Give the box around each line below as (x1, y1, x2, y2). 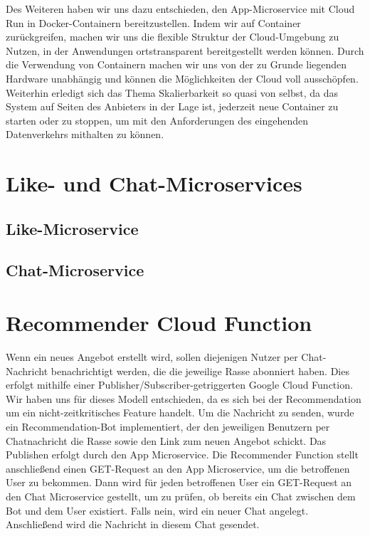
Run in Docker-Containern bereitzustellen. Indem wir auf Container (6, 15, 301, 30)
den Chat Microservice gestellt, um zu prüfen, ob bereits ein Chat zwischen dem (6, 488, 356, 503)
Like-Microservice (6, 217, 139, 239)
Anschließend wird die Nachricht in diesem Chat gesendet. (6, 517, 260, 532)
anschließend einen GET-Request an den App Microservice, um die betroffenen (6, 461, 350, 475)
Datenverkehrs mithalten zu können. (6, 127, 164, 142)
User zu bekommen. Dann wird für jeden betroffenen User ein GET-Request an (6, 475, 352, 490)
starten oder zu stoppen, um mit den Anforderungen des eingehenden (6, 112, 309, 127)
